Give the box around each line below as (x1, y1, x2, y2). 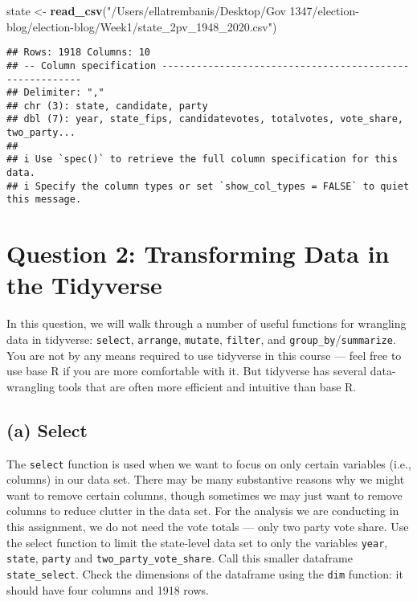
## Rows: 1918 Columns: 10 (6, 47, 150, 59)
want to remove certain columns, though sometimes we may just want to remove (6, 486, 403, 503)
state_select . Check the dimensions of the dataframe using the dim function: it (6, 565, 403, 582)
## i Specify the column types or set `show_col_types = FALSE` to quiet (6, 180, 410, 192)
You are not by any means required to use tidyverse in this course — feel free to (6, 346, 402, 363)
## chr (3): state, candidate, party (6, 100, 208, 112)
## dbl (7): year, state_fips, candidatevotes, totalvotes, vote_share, (6, 113, 403, 125)
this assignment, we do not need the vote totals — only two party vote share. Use (6, 518, 409, 535)
